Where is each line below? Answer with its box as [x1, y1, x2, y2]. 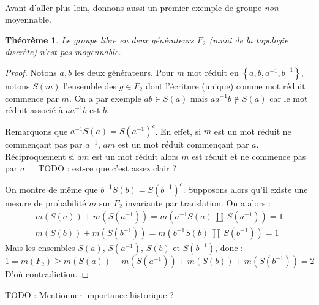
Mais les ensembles [5, 241, 75, 254]
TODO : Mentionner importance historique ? [5, 288, 174, 301]
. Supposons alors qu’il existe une [182, 183, 308, 195]
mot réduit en [187, 66, 239, 78]
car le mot [269, 91, 308, 104]
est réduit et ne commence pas [192, 149, 306, 162]
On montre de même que [5, 183, 98, 195]
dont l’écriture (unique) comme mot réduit [145, 79, 306, 92]
